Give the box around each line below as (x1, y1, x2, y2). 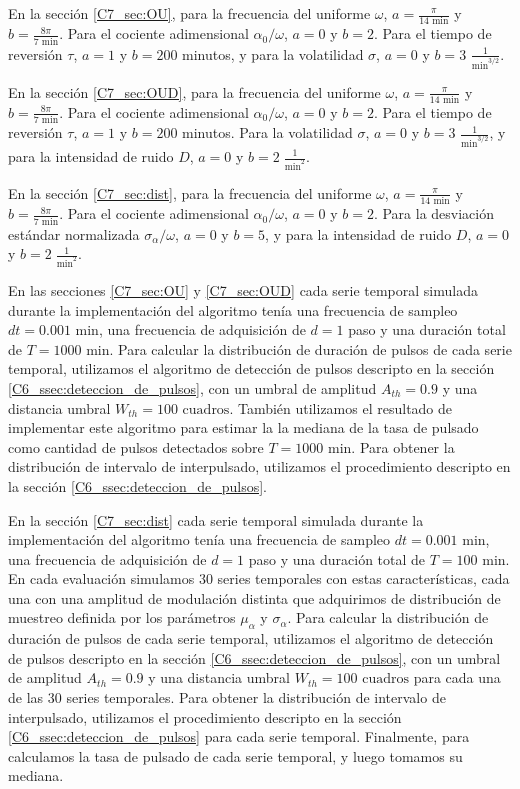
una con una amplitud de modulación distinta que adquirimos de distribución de (8, 587, 501, 608)
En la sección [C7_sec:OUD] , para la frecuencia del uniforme (8, 81, 381, 102)
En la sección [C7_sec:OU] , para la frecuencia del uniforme (8, 3, 371, 23)
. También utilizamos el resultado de (229, 397, 453, 418)
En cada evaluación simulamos (8, 568, 195, 589)
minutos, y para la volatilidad (182, 43, 364, 64)
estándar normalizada (8, 223, 140, 244)
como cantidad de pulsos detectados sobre (8, 436, 264, 457)
